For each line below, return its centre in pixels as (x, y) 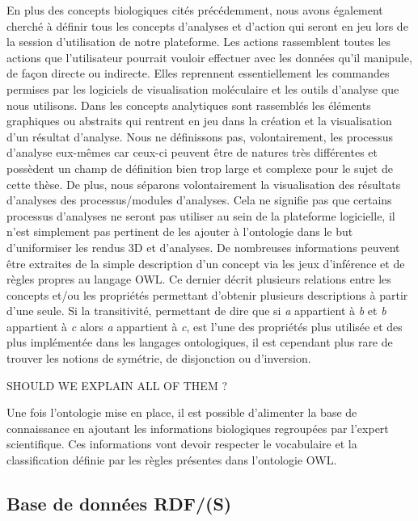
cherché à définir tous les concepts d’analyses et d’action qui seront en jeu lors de (207, 25)
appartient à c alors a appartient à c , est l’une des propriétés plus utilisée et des (205, 326)
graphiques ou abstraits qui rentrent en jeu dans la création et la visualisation (199, 121)
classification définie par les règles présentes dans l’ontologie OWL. (172, 460)
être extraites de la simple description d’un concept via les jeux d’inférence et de (206, 263)
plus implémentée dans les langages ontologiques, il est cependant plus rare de (200, 342)
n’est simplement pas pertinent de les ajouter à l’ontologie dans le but (180, 231)
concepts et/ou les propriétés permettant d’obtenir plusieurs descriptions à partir (207, 294)
